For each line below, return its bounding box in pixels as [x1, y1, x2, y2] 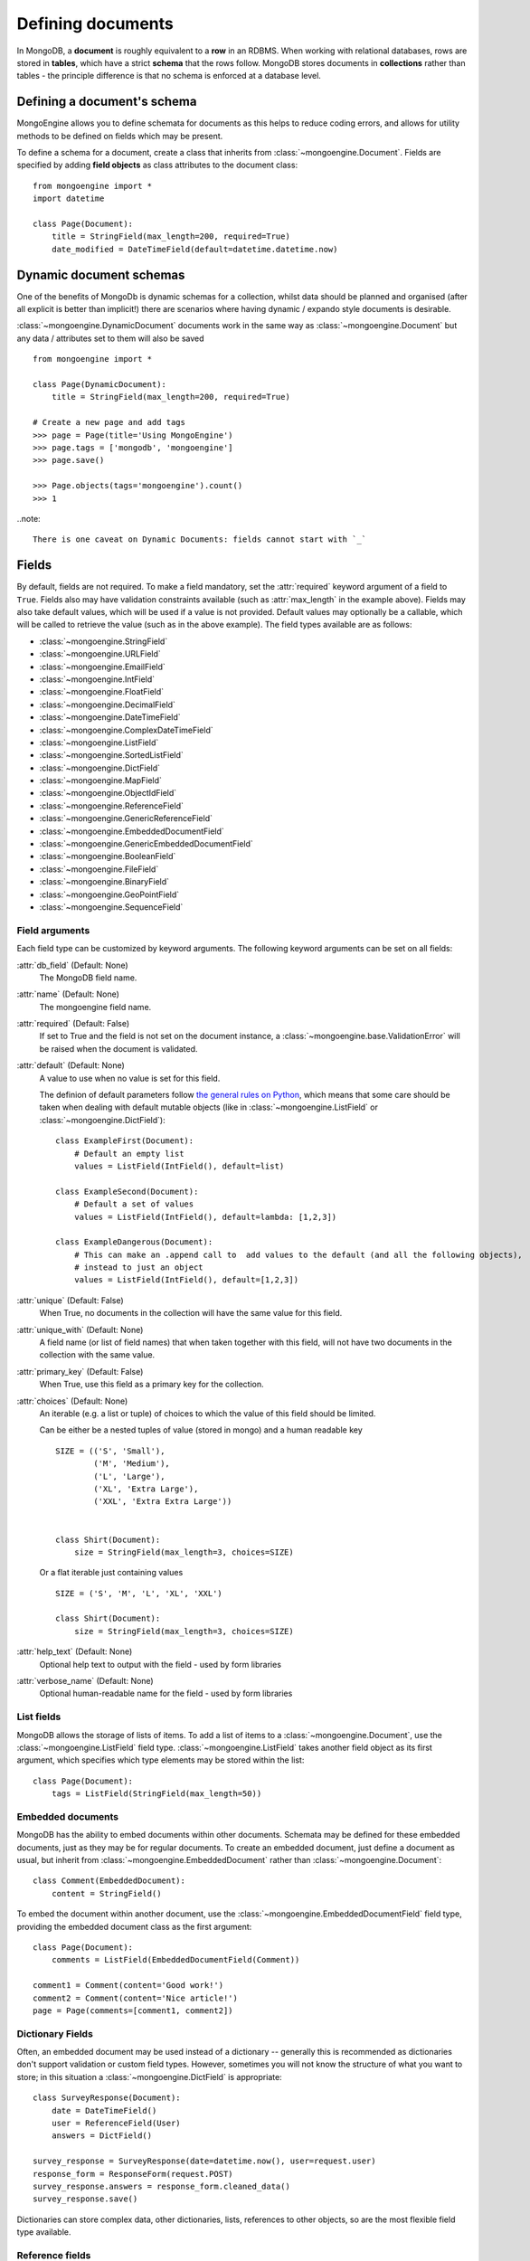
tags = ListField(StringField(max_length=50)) [51, 1789, 262, 1799]
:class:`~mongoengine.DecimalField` [39, 699, 176, 710]
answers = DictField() [51, 2131, 153, 2141]
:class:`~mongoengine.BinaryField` [39, 876, 170, 887]
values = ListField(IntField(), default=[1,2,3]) [73, 1275, 298, 1285]
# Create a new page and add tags [33, 417, 185, 428]
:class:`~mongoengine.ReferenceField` [39, 800, 185, 811]
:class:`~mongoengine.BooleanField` [39, 851, 176, 862]
